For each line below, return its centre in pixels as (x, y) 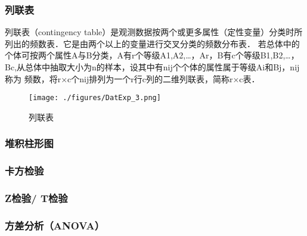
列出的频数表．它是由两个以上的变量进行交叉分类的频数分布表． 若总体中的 (152, 43)
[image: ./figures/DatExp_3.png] (95, 98)
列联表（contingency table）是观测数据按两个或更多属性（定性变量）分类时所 (154, 32)
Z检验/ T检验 (36, 198)
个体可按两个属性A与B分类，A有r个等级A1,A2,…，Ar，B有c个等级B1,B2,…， (152, 55)
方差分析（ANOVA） (55, 225)
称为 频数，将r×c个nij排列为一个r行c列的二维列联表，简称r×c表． (132, 78)
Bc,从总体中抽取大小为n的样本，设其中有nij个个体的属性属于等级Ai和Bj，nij (152, 67)
